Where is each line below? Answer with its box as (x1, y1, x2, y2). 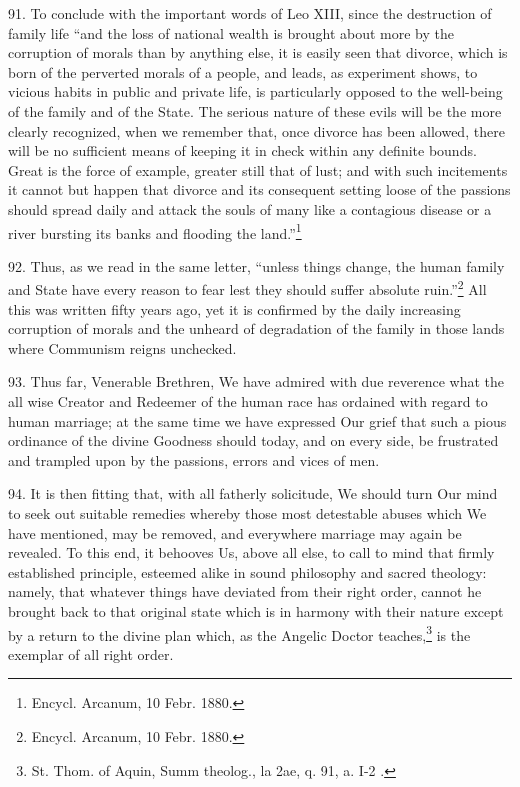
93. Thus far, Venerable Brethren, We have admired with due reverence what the (8, 371, 504, 392)
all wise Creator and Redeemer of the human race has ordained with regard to (8, 391, 488, 411)
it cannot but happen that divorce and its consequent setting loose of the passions (8, 179, 511, 200)
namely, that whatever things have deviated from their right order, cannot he (8, 581, 482, 602)
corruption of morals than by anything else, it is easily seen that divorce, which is (8, 42, 508, 63)
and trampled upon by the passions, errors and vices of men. (8, 449, 380, 470)
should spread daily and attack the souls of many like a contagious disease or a (8, 198, 492, 219)
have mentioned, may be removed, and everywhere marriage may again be (8, 522, 462, 543)
